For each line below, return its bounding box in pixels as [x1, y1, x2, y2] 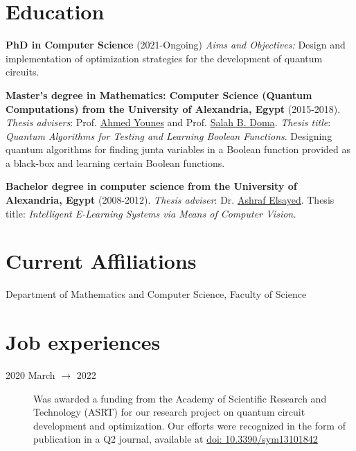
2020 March [6, 368, 55, 382]
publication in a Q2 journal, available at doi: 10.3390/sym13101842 [33, 432, 318, 446]
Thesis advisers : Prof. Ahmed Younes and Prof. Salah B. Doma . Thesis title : [6, 115, 331, 130]
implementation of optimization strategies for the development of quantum [6, 51, 323, 65]
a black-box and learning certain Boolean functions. [6, 155, 225, 170]
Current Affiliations [6, 247, 197, 275]
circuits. [6, 64, 39, 79]
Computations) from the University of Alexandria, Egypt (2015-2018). [6, 101, 341, 116]
